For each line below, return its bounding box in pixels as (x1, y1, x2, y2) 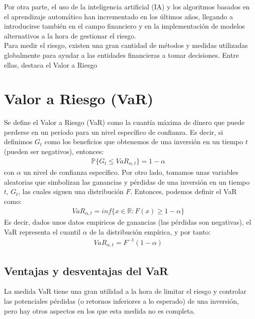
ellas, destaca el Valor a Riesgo (4, 59, 97, 70)
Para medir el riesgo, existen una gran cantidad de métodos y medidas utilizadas (4, 40, 248, 50)
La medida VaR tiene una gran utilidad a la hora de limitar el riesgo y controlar (4, 286, 247, 296)
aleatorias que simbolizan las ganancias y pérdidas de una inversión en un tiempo (4, 176, 250, 187)
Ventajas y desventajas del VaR (4, 263, 169, 278)
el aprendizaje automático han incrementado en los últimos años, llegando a (4, 11, 233, 21)
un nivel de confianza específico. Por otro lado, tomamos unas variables (23, 167, 239, 177)
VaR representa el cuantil (4, 226, 81, 237)
